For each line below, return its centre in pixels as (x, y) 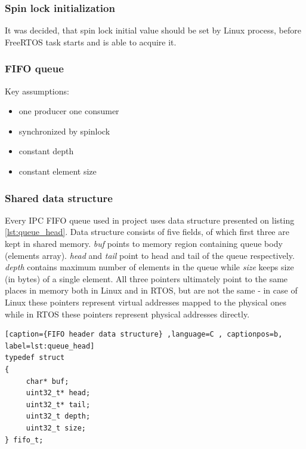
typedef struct (35, 358)
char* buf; (47, 381)
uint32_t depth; (58, 416)
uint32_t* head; (58, 393)
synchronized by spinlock (64, 131)
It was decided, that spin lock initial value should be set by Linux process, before (153, 30)
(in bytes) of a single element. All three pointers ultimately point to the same (146, 278)
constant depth (46, 151)
